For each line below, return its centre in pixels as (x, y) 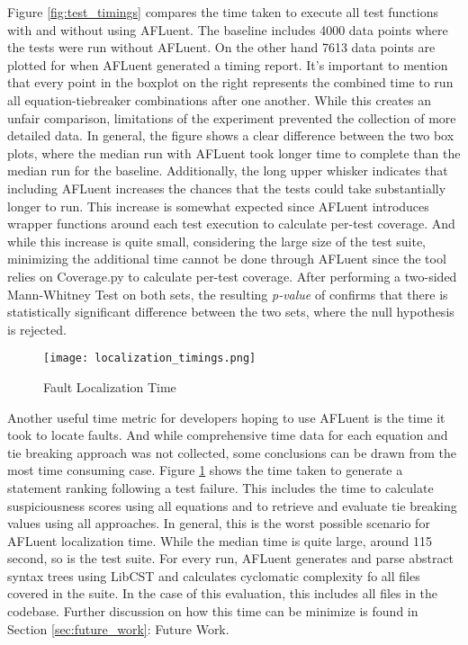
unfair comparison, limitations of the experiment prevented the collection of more (232, 117)
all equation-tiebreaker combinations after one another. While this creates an (219, 99)
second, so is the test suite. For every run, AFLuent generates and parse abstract (231, 558)
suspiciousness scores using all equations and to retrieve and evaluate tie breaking (232, 505)
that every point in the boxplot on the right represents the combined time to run (230, 82)
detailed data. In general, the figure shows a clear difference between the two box (231, 135)
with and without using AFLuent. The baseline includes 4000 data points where (228, 29)
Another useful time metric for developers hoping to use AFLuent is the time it (226, 417)
